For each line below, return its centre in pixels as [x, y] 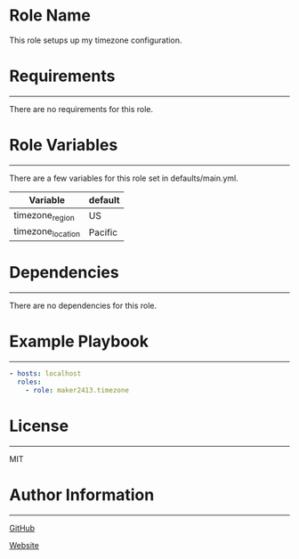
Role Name [50, 16]
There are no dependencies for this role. [83, 306]
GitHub [22, 528]
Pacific [103, 232]
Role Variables [64, 146]
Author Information [82, 494]
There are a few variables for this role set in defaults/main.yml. [124, 178]
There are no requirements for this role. [81, 109]
